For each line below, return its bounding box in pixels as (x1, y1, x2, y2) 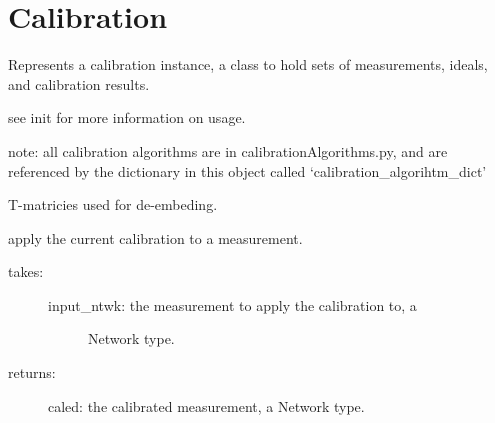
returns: (8, 362, 56, 383)
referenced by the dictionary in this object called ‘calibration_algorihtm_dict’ (8, 160, 487, 181)
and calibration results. (8, 73, 150, 94)
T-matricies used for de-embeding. (8, 194, 218, 215)
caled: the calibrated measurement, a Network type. (48, 395, 365, 416)
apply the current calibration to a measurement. (8, 227, 303, 248)
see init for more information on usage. (8, 107, 246, 128)
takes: (8, 261, 44, 282)
